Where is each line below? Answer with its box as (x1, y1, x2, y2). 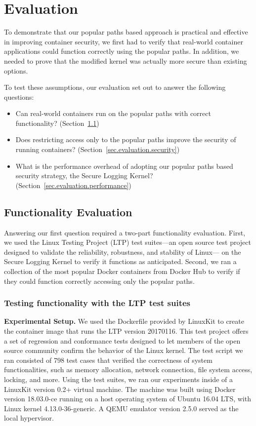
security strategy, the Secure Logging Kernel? (15, 170, 153, 181)
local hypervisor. (4, 413, 54, 423)
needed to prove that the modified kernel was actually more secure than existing (4, 55, 247, 66)
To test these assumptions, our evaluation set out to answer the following (4, 82, 226, 92)
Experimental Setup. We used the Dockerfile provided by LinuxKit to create (4, 316, 244, 326)
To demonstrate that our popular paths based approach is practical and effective (4, 27, 248, 37)
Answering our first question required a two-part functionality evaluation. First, (4, 227, 246, 237)
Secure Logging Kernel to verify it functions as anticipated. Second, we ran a (4, 256, 237, 267)
